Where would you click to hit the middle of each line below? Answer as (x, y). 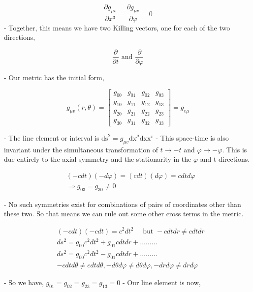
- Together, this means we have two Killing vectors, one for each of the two (117, 27)
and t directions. (225, 159)
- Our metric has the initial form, (54, 77)
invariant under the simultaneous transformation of (81, 149)
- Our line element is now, (161, 282)
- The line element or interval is (52, 137)
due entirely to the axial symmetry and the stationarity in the (98, 159)
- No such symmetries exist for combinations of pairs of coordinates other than (123, 204)
